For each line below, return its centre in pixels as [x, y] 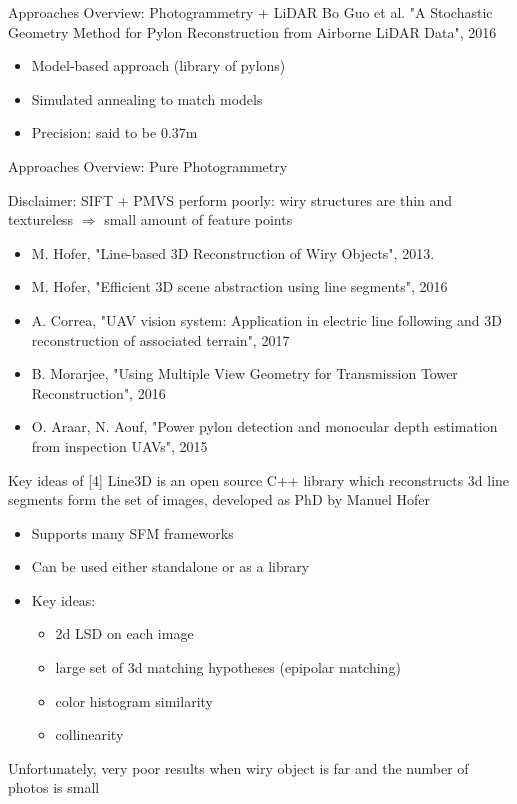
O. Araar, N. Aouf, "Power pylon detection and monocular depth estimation [264, 426]
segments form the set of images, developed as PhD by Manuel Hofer [219, 499]
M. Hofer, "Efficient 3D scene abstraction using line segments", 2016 [239, 286]
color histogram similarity [134, 700]
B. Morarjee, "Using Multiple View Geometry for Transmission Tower [244, 373]
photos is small [54, 787]
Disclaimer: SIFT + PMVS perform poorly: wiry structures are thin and [230, 199]
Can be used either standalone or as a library [170, 566]
